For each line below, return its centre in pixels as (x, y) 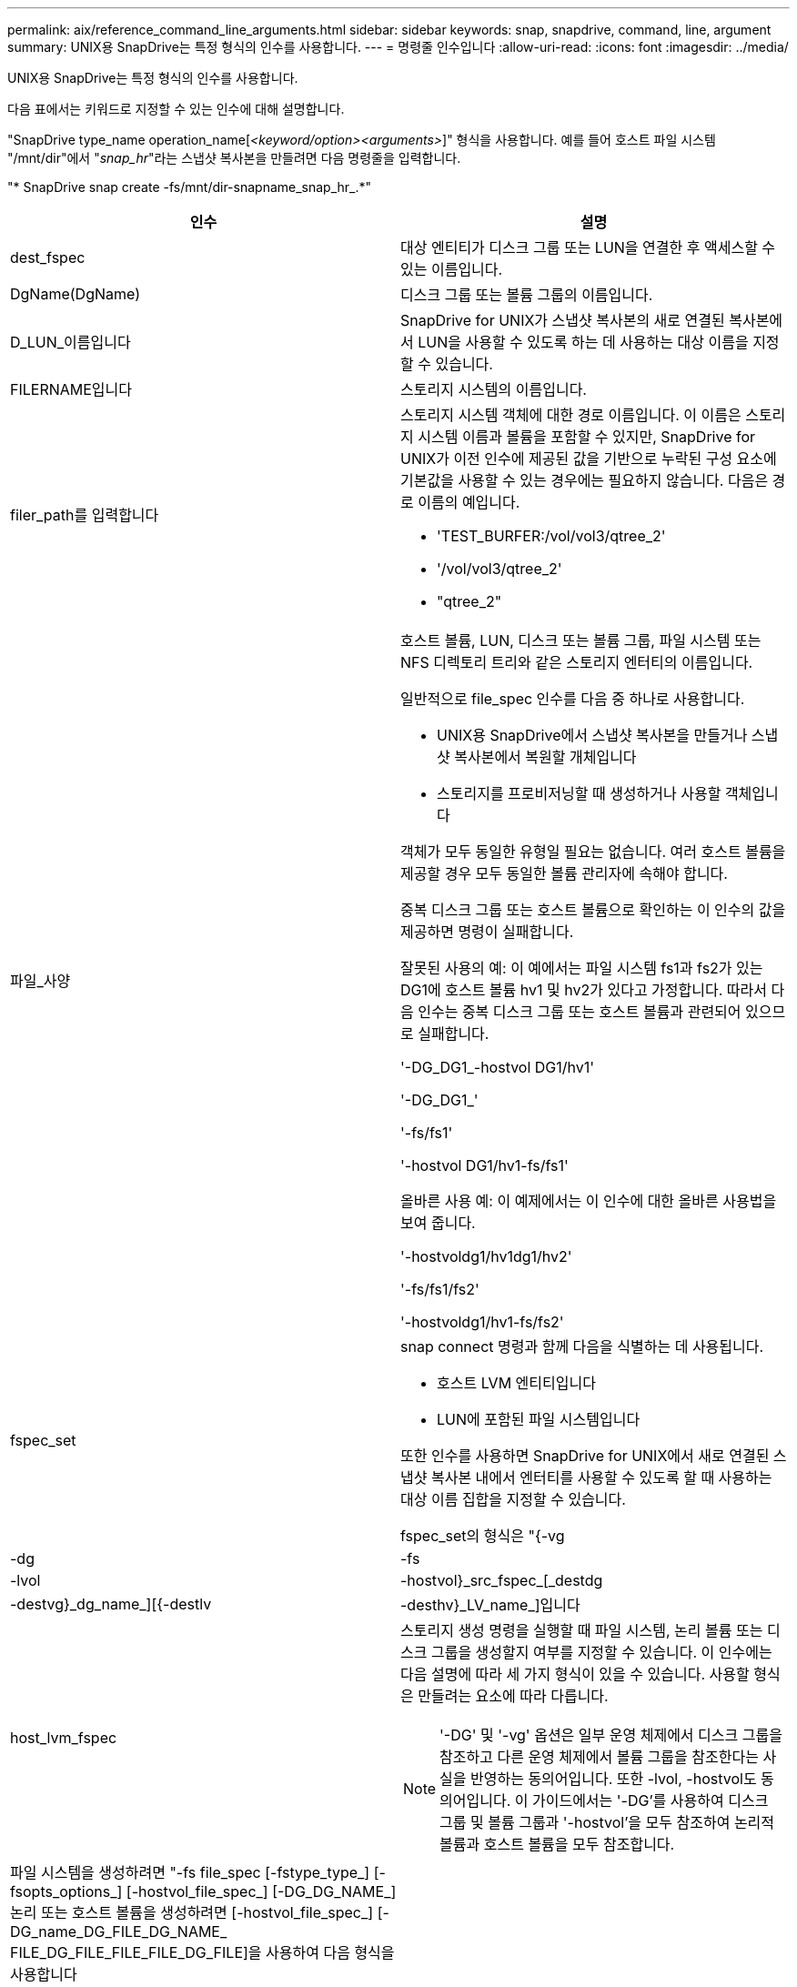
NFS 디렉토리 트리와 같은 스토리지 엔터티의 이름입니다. (577, 662)
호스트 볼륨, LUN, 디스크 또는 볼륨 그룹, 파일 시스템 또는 (581, 640)
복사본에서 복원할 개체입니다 (545, 757)
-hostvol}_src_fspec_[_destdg (502, 1580)
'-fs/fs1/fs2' (440, 1289)
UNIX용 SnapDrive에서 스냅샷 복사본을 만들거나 (592, 735)
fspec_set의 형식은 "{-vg (483, 1536)
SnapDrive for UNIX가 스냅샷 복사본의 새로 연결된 (563, 320)
